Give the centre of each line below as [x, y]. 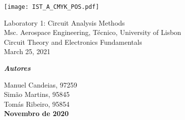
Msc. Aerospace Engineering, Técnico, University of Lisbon [93, 32]
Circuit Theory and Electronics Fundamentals [73, 42]
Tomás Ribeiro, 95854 [37, 104]
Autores [17, 68]
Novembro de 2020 [36, 113]
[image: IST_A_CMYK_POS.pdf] [52, 7]
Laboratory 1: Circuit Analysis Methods [64, 22]
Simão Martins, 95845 [37, 94]
